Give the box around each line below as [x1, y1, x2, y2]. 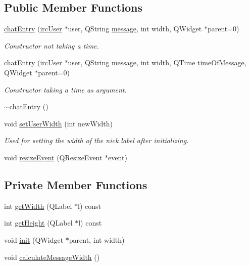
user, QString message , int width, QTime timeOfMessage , [68, 57, 246, 68]
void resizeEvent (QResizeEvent [4, 152, 103, 162]
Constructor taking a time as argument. [4, 84, 127, 95]
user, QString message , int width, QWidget [68, 23, 202, 34]
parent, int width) [69, 234, 125, 245]
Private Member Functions [4, 176, 147, 192]
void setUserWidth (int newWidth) [4, 118, 113, 128]
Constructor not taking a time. [4, 40, 99, 51]
